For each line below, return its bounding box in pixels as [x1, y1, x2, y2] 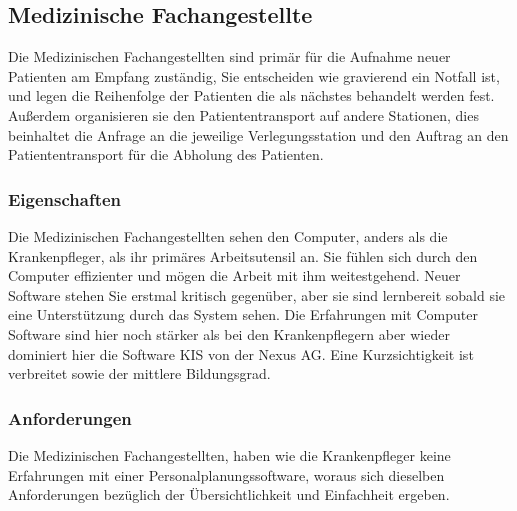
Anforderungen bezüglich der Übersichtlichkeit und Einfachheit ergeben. [8, 484, 450, 505]
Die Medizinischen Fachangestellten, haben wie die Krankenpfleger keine [8, 444, 451, 465]
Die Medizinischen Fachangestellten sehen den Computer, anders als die [8, 225, 448, 246]
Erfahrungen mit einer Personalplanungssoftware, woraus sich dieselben [8, 464, 445, 485]
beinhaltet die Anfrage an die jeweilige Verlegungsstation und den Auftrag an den [8, 124, 509, 145]
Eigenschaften [8, 186, 122, 211]
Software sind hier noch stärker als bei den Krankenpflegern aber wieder [8, 323, 450, 344]
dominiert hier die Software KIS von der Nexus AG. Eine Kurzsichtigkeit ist [8, 343, 474, 364]
